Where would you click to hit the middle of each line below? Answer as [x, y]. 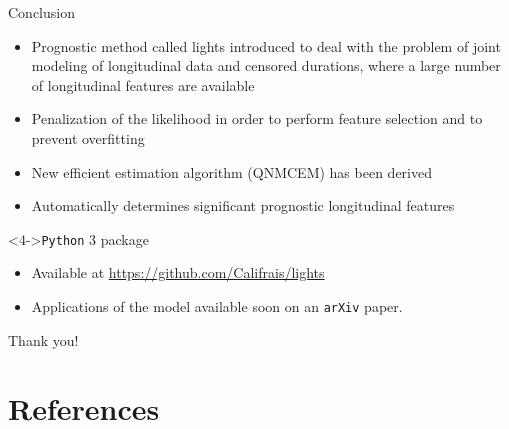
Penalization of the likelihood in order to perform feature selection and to [257, 118]
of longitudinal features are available [143, 84]
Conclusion [41, 12]
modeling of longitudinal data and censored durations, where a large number [266, 65]
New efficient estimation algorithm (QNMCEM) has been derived [231, 171]
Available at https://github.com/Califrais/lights [178, 272]
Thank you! [43, 339]
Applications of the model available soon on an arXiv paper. [217, 306]
